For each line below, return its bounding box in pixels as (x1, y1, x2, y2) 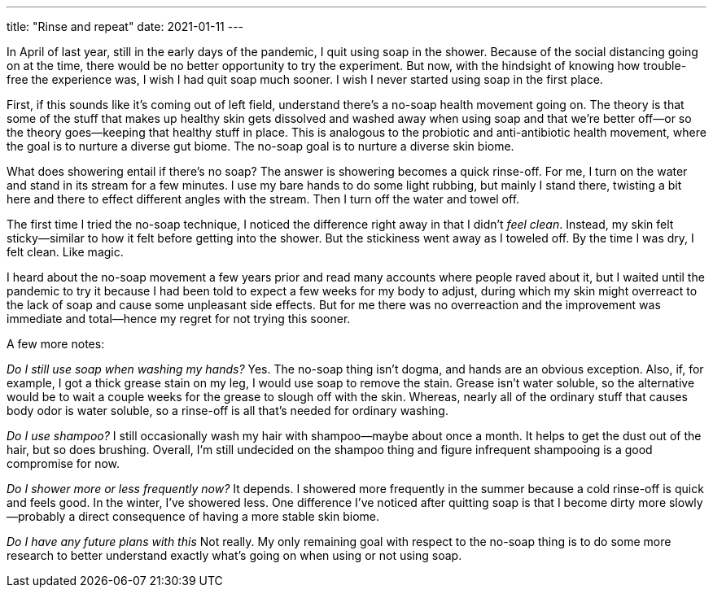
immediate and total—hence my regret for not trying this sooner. (7, 312, 351, 325)
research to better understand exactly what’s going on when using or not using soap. (7, 548, 462, 562)
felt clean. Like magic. (7, 245, 124, 259)
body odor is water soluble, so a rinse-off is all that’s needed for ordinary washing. (7, 404, 448, 417)
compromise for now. (7, 456, 120, 470)
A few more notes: (7, 337, 105, 351)
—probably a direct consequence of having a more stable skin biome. (7, 509, 380, 523)
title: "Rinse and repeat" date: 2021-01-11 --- (7, 20, 244, 33)
